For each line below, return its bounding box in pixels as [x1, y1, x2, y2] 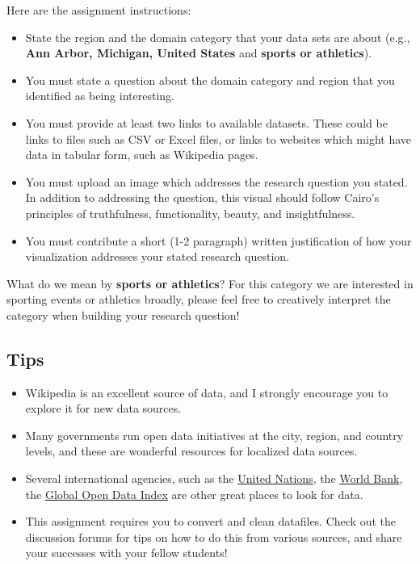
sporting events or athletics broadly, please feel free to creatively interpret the [6, 291, 391, 308]
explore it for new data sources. [25, 400, 182, 417]
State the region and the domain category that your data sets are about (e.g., [25, 28, 410, 45]
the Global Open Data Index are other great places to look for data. [25, 485, 363, 502]
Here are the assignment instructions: [6, 2, 191, 18]
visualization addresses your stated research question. [25, 248, 289, 265]
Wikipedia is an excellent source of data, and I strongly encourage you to [25, 384, 388, 400]
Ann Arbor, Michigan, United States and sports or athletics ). [25, 44, 372, 61]
